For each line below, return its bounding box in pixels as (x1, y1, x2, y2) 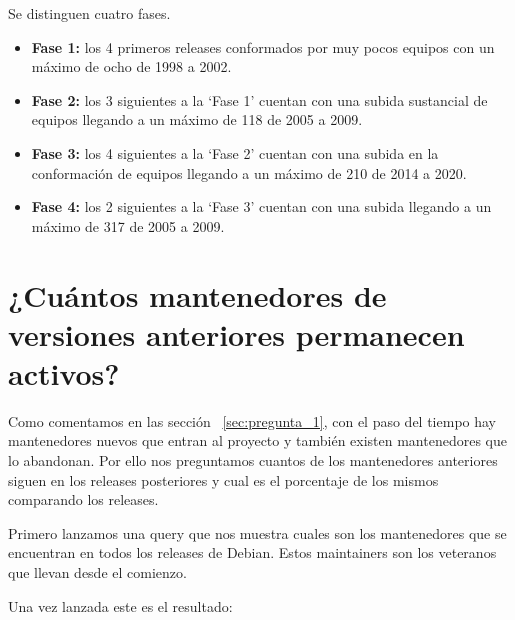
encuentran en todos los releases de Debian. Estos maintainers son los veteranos (8, 542, 497, 563)
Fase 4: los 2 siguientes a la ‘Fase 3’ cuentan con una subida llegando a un (31, 196, 492, 217)
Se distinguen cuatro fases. (8, 3, 171, 23)
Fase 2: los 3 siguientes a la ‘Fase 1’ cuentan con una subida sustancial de (31, 89, 488, 110)
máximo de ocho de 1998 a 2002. (31, 56, 232, 77)
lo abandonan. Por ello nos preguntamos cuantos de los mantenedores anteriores (8, 450, 498, 471)
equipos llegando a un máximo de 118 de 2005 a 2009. (31, 109, 363, 130)
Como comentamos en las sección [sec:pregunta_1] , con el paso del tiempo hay (8, 410, 497, 431)
